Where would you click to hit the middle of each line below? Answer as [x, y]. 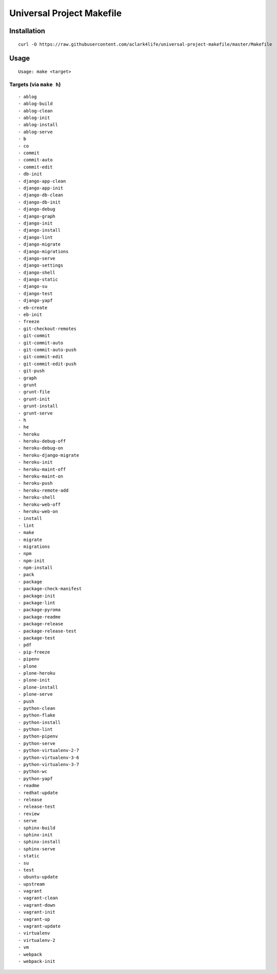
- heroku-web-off [39, 504]
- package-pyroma [39, 610]
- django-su [33, 287]
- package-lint [37, 603]
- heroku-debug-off [42, 441]
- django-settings [41, 265]
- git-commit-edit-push [47, 364]
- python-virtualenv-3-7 [49, 765]
